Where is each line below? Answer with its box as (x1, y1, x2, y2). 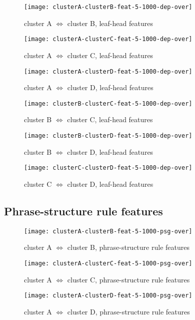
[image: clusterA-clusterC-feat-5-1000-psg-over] (24, 259, 192, 267)
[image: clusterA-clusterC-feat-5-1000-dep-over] (24, 36, 192, 43)
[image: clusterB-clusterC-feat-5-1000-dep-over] (24, 100, 192, 107)
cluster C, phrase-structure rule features (67, 274, 190, 284)
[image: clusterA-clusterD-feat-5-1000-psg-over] (24, 292, 192, 299)
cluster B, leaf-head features (67, 18, 153, 28)
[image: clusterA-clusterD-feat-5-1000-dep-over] (24, 68, 192, 75)
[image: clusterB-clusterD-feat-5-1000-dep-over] (24, 132, 192, 139)
